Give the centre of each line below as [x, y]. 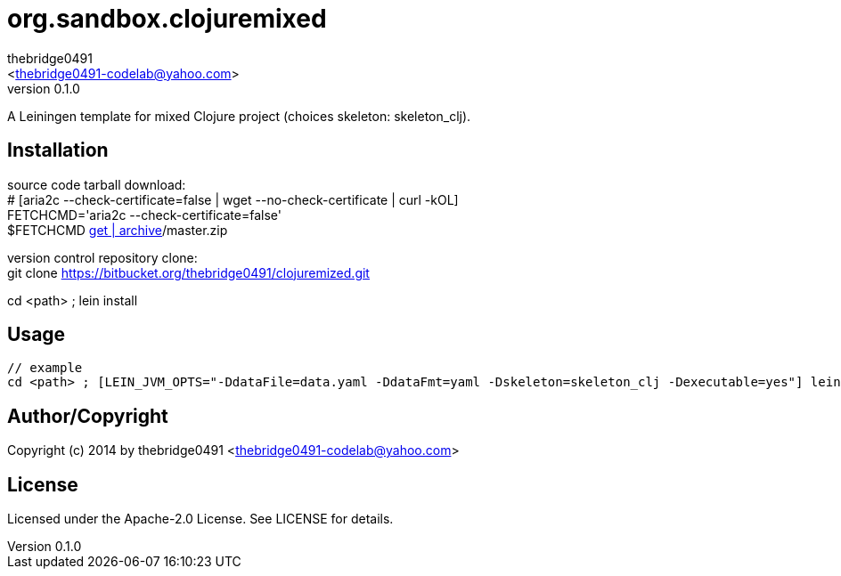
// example [45, 368]
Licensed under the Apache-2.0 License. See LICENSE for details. [200, 519]
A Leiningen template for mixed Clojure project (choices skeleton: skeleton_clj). [239, 116]
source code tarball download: [97, 184]
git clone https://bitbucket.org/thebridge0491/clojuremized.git [188, 272]
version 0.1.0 [44, 88]
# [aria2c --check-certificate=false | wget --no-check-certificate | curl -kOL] [233, 199]
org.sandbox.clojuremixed [167, 19]
